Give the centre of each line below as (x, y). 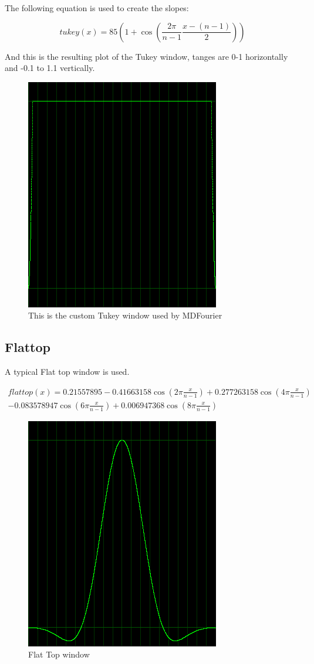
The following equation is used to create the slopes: (97, 8)
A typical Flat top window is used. (67, 372)
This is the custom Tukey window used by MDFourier (125, 315)
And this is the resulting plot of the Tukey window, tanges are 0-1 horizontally (146, 56)
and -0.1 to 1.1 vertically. (50, 68)
